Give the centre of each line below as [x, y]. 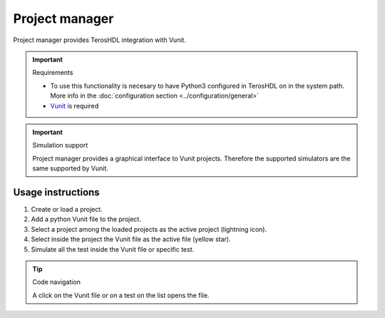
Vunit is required [75, 106]
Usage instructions [56, 192]
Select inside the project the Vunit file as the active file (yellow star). [131, 240]
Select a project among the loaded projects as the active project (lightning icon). [149, 229]
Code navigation [57, 282]
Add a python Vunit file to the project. [86, 219]
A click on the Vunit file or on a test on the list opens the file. [121, 295]
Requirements [53, 73]
